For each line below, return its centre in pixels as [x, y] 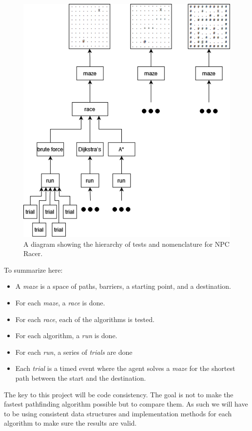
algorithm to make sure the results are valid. [70, 423]
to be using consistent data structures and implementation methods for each [118, 413]
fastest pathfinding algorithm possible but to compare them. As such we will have [126, 404]
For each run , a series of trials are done [74, 352]
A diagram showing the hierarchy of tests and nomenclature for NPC [126, 244]
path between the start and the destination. [81, 377]
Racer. [33, 253]
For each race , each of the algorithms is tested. [85, 319]
